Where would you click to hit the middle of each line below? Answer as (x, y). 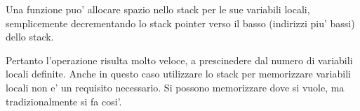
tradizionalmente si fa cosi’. (64, 101)
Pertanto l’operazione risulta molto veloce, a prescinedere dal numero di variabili (179, 60)
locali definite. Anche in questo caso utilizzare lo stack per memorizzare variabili (178, 74)
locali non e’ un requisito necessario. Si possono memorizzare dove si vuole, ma (175, 87)
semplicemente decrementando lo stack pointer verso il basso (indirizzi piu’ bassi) (180, 23)
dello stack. (30, 37)
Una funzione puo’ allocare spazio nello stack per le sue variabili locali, (158, 9)
